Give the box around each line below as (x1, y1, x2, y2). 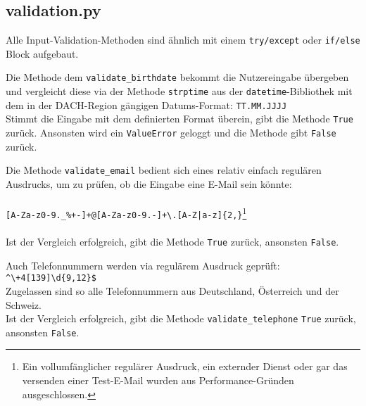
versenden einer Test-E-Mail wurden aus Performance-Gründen (22, 373, 294, 388)
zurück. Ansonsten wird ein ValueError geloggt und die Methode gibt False (6, 125, 336, 140)
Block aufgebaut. (6, 46, 79, 61)
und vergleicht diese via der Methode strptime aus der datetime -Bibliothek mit (6, 84, 353, 99)
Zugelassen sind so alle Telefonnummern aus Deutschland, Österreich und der (6, 283, 339, 298)
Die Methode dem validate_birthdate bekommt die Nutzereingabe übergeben (6, 70, 349, 84)
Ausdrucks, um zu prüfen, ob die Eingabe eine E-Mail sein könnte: (6, 176, 292, 191)
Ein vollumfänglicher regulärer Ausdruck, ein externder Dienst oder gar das (22, 359, 348, 374)
